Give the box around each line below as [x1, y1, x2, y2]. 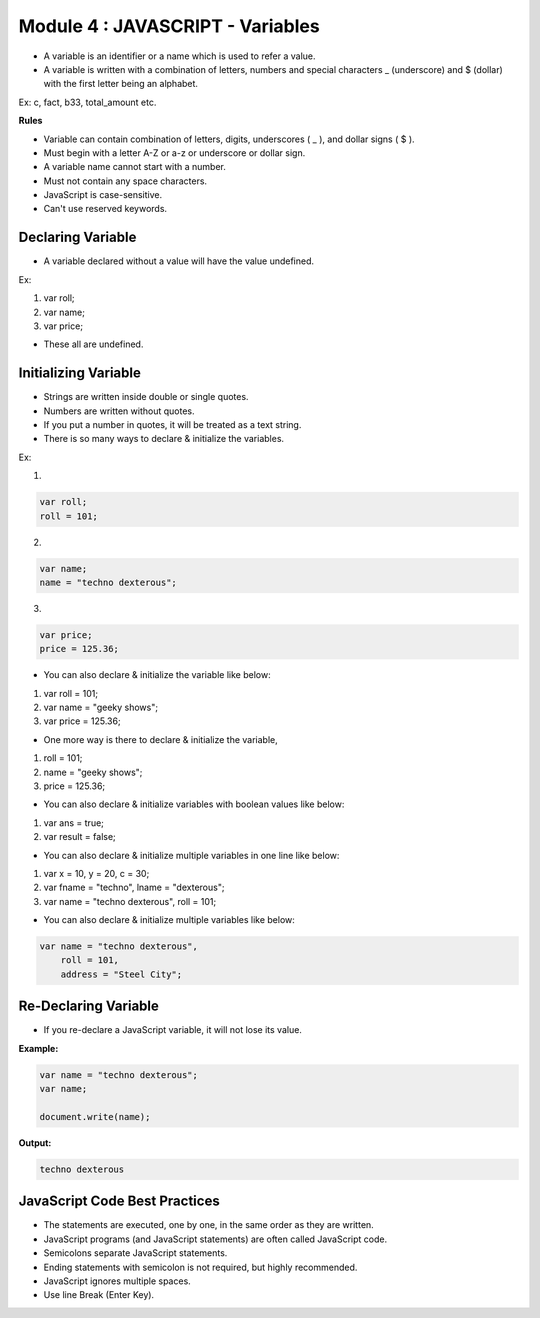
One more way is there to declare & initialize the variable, [43, 733, 279, 745]
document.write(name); [39, 1111, 151, 1122]
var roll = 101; [43, 687, 99, 699]
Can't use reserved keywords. [43, 203, 168, 215]
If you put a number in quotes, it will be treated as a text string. [43, 419, 302, 430]
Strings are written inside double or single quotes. [43, 391, 249, 403]
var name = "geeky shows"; [43, 701, 159, 714]
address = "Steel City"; [60, 968, 183, 980]
